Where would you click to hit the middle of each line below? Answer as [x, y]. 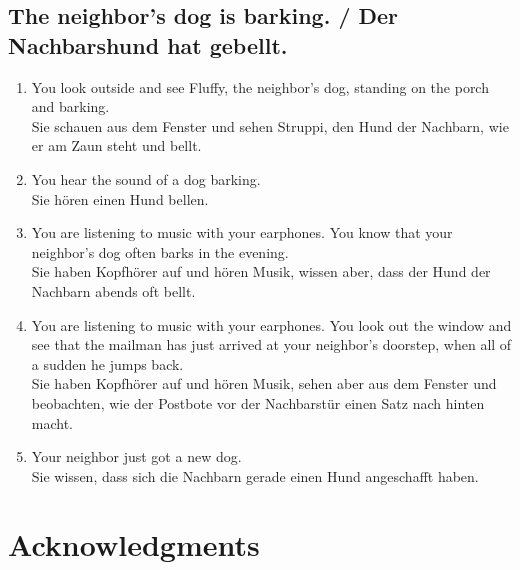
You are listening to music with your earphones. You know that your [242, 232]
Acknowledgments [134, 544]
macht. [52, 422]
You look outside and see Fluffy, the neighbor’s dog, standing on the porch [260, 86]
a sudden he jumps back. [107, 363]
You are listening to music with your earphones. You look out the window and [271, 324]
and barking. [70, 106]
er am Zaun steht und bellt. [116, 145]
